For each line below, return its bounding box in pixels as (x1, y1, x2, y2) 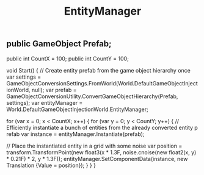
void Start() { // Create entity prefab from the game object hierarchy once (6, 66, 191, 74)
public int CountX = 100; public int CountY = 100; (6, 55, 129, 62)
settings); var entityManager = (6, 99, 83, 106)
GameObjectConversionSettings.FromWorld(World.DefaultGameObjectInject (6, 79, 198, 87)
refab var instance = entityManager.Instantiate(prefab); (6, 130, 145, 138)
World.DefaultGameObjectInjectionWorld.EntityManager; (6, 105, 148, 113)
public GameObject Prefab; (6, 38, 112, 49)
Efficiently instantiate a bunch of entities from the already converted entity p (6, 124, 199, 131)
